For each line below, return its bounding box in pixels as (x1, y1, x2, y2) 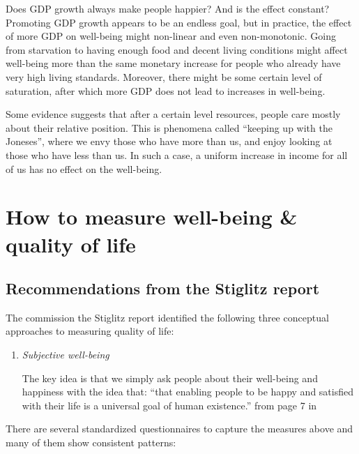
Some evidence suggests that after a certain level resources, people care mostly (6, 107, 341, 121)
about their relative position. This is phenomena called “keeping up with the (6, 120, 333, 135)
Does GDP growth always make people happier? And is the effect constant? (6, 1, 330, 15)
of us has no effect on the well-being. (6, 161, 162, 176)
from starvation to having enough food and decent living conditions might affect (6, 42, 348, 56)
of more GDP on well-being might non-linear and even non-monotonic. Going (6, 29, 336, 43)
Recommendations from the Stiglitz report (6, 278, 320, 299)
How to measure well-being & (6, 202, 298, 231)
